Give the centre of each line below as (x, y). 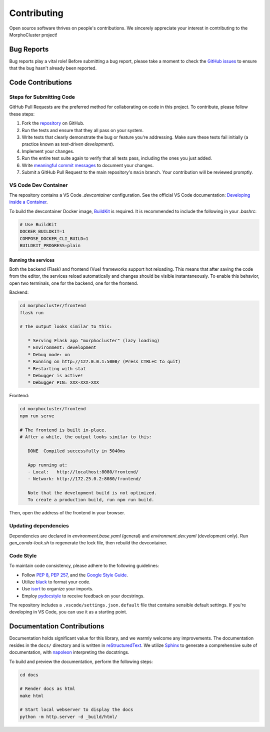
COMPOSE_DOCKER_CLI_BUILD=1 (54, 238)
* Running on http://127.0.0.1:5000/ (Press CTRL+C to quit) (104, 362)
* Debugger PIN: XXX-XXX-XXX (63, 383)
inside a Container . (28, 202)
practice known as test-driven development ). (68, 144)
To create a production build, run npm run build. (91, 500)
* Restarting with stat (57, 369)
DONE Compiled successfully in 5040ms (76, 451)
